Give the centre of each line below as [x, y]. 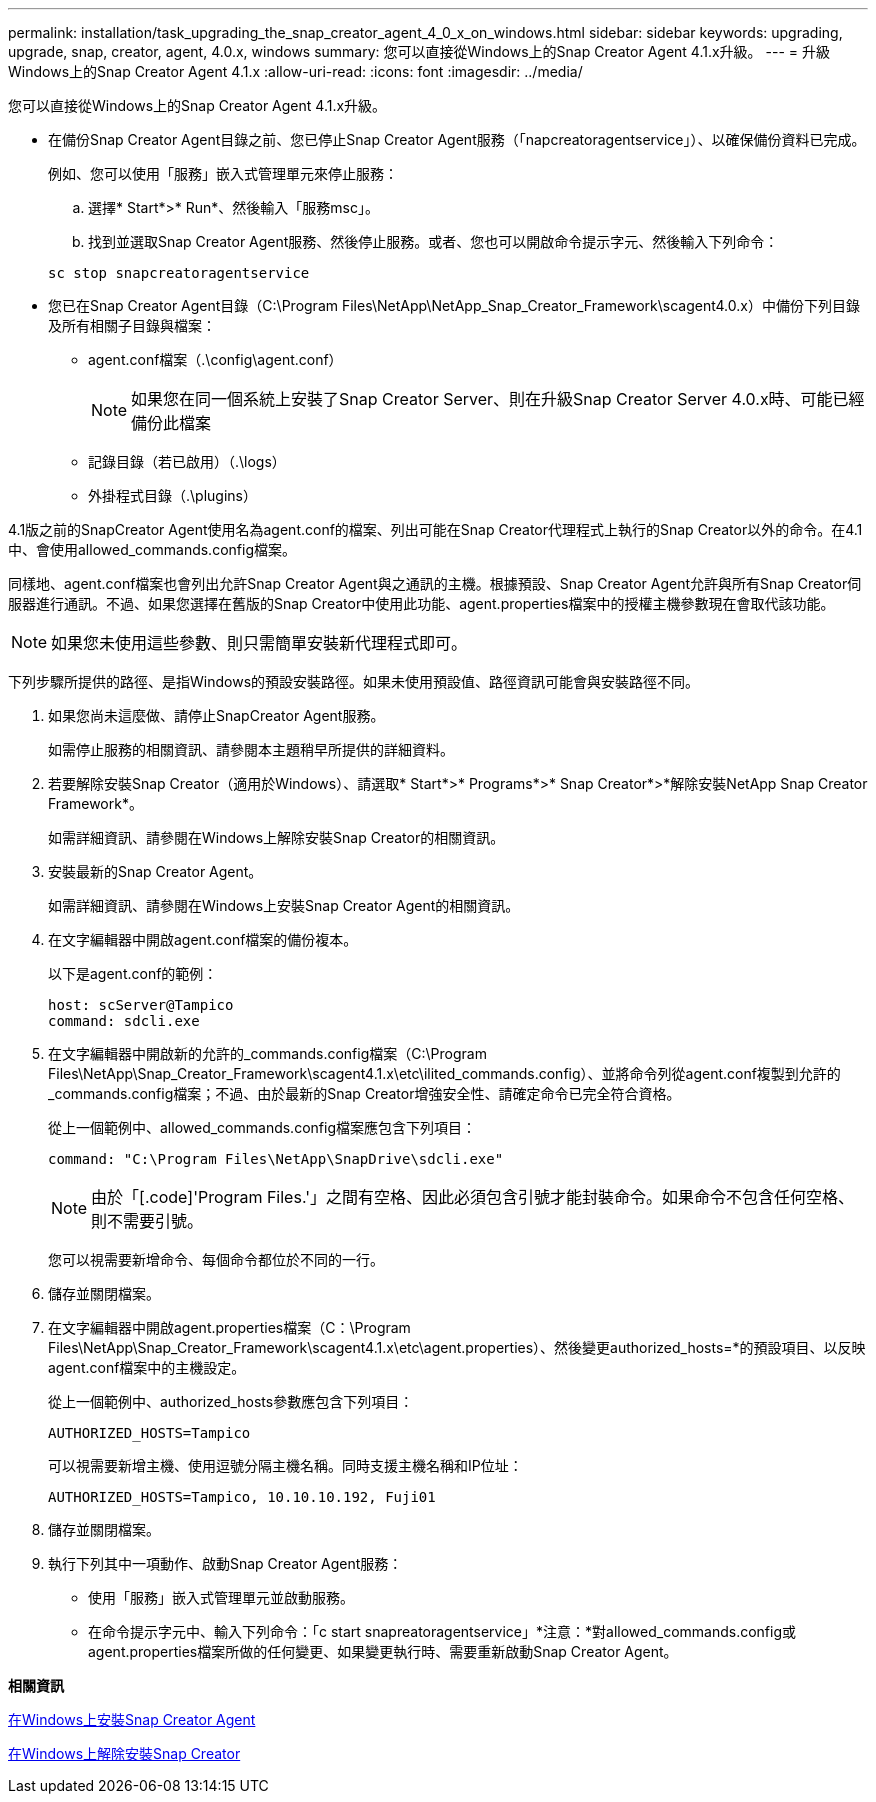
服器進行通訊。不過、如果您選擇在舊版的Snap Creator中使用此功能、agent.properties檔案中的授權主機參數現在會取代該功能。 [421, 603]
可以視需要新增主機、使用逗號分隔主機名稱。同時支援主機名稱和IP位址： [285, 1465]
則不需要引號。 [147, 1221]
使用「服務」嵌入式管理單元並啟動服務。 [221, 1597]
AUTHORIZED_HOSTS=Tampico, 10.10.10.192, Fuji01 [242, 1497]
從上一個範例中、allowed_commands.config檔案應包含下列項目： [262, 1127]
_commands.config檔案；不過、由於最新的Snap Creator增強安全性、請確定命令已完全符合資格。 [364, 1093]
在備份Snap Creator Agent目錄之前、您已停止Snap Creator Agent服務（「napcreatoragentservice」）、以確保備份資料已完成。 [457, 139]
